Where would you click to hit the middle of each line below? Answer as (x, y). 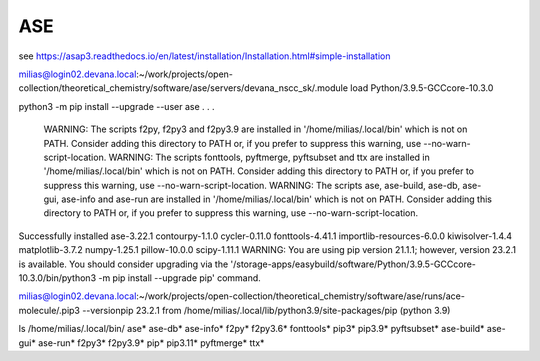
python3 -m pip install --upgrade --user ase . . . (116, 106)
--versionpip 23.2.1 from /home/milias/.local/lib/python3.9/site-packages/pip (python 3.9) (266, 310)
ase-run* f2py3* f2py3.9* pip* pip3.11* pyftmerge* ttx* (151, 342)
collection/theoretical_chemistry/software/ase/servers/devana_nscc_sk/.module (183, 88)
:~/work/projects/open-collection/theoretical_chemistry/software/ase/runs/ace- (300, 296)
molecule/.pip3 (49, 310)
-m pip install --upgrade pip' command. (180, 278)
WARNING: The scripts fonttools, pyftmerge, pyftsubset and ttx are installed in (269, 157)
